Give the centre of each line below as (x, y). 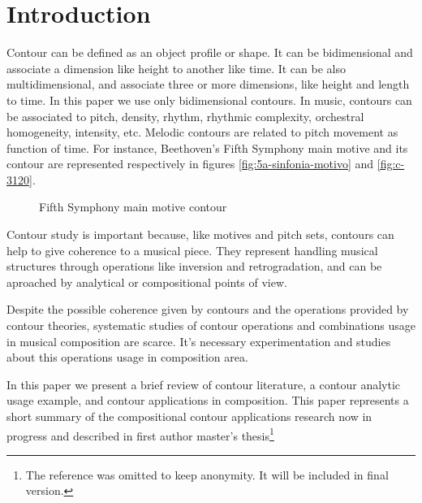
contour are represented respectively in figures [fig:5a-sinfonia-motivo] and (190, 164)
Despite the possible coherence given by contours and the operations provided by (208, 309)
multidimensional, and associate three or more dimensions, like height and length (208, 84)
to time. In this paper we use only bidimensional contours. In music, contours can (209, 100)
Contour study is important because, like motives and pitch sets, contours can (200, 234)
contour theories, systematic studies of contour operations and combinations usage (211, 325)
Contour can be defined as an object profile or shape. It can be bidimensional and (210, 52)
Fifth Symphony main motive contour (133, 207)
